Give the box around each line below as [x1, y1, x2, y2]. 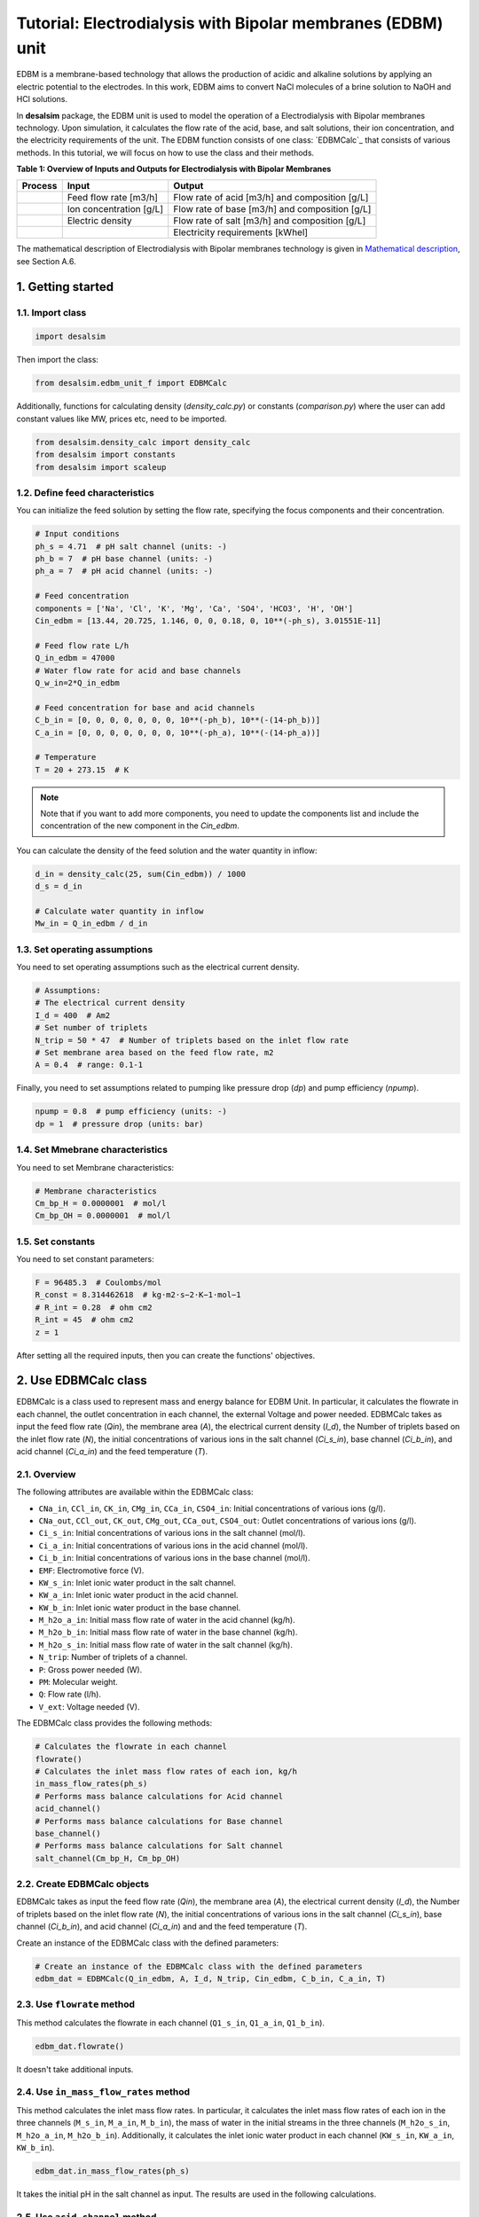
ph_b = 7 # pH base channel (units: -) [35, 554, 213, 564]
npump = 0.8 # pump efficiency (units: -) [35, 1107, 228, 1116]
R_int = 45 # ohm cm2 [35, 1315, 134, 1325]
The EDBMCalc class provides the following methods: [16, 1718, 213, 1728]
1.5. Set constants [16, 1235, 96, 1248]
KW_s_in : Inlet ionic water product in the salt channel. [38, 1577, 237, 1587]
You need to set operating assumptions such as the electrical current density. [16, 962, 300, 973]
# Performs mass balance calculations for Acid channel [35, 1791, 284, 1801]
